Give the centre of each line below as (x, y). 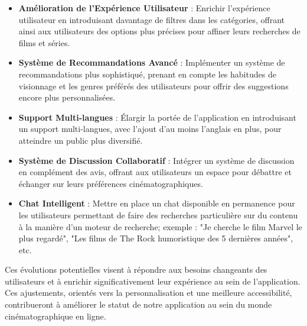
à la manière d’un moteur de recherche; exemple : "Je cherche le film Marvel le (160, 226)
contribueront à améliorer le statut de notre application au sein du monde (138, 304)
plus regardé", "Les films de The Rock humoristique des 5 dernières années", (156, 238)
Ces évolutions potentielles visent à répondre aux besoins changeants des (136, 269)
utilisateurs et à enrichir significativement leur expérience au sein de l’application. (153, 281)
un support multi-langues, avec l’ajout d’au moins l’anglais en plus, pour (150, 129)
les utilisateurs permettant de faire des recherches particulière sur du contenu (158, 214)
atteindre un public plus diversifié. (81, 140)
